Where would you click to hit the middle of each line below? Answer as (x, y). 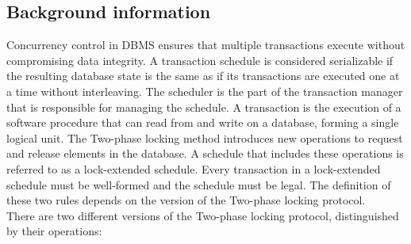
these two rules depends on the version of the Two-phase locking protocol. (186, 200)
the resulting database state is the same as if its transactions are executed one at (203, 76)
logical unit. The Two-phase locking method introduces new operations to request (205, 137)
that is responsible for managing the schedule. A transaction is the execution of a (204, 107)
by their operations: (54, 231)
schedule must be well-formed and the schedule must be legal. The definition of (199, 184)
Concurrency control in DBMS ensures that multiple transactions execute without (206, 45)
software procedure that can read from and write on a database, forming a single (203, 122)
